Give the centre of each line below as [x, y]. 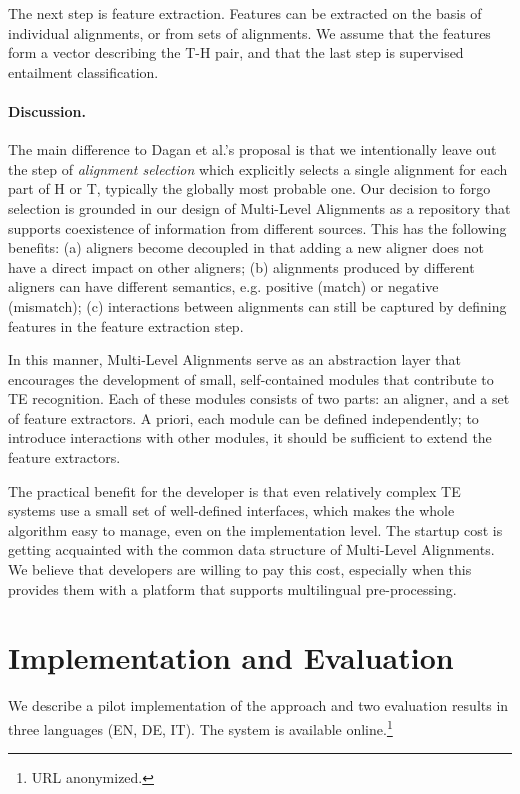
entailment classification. [83, 71]
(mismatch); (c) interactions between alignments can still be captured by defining [257, 305]
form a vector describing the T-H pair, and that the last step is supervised [236, 52]
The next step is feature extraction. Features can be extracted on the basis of [245, 13]
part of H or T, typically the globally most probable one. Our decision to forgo [249, 188]
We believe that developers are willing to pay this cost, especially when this [240, 569]
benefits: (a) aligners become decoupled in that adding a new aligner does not [246, 247]
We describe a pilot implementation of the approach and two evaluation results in [258, 705]
